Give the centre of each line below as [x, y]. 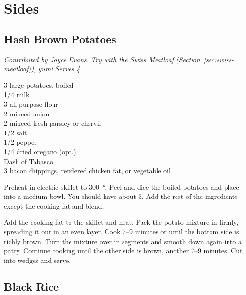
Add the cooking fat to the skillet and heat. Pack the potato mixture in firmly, [121, 222]
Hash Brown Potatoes [60, 39]
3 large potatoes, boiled [39, 85]
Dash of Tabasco [29, 161]
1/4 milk [17, 94]
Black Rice [32, 286]
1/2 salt [16, 132]
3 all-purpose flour [31, 104]
